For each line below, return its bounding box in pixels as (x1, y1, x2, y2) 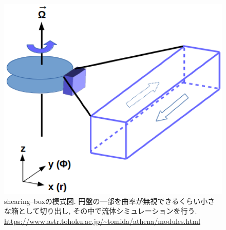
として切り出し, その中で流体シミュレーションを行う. (18, 205, 197, 216)
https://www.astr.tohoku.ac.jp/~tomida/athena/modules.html (4, 215, 200, 226)
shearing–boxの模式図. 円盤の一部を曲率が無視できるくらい (4, 195, 201, 206)
